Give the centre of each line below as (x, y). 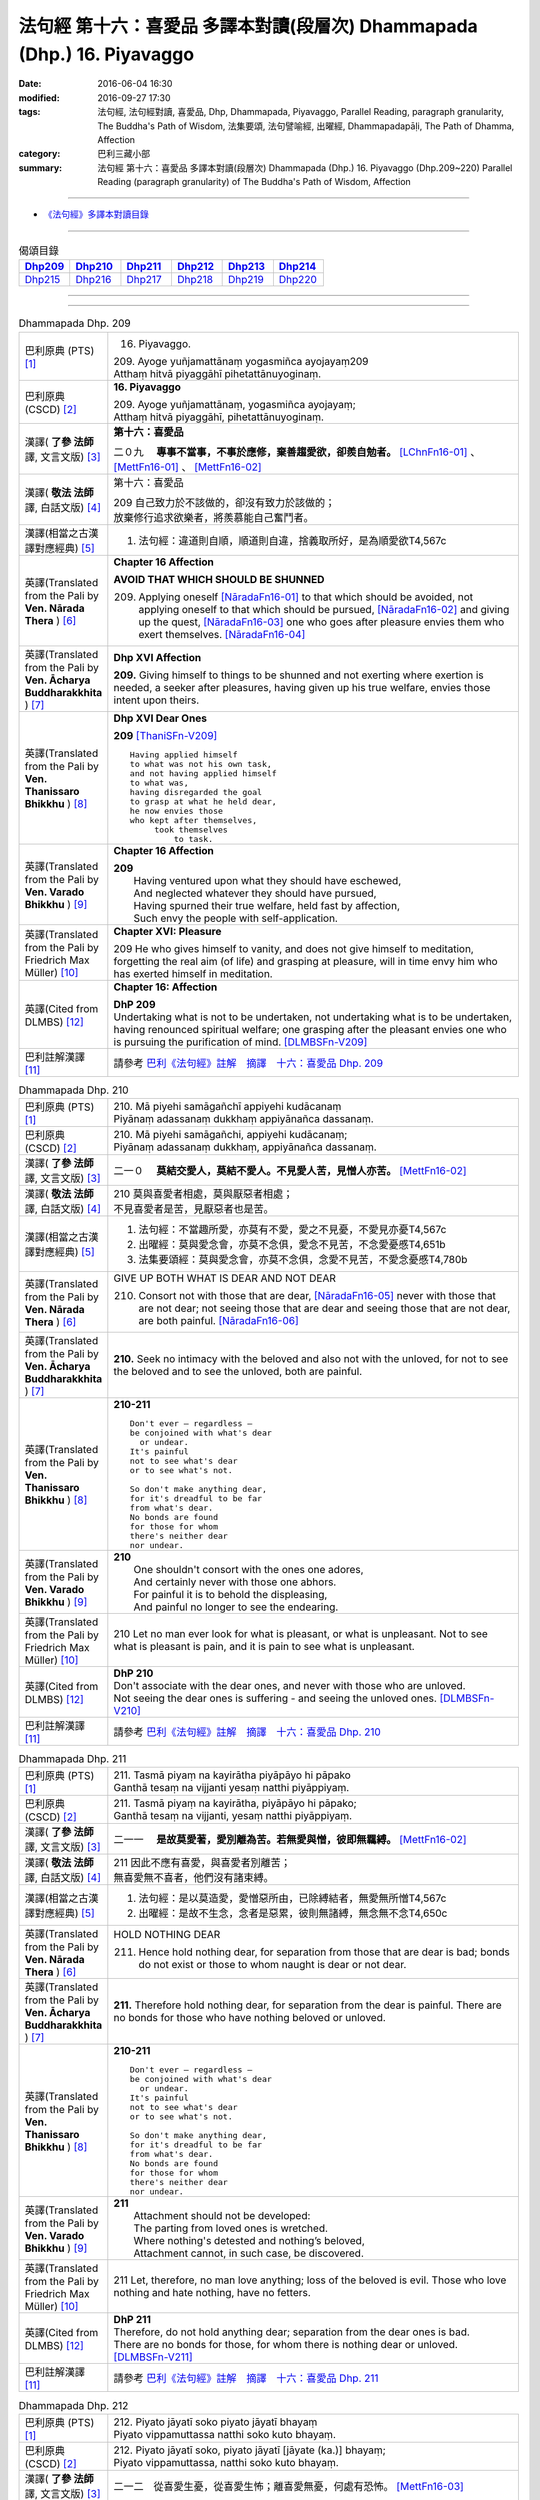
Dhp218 (195, 280)
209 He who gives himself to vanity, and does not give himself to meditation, (293, 948)
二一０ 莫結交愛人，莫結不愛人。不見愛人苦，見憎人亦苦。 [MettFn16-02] (290, 1170)
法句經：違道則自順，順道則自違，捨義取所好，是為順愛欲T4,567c (292, 540)
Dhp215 (42, 280)
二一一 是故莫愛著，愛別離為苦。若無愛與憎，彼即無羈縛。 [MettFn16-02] (290, 1840)
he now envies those (176, 810)
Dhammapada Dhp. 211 (72, 1759)
